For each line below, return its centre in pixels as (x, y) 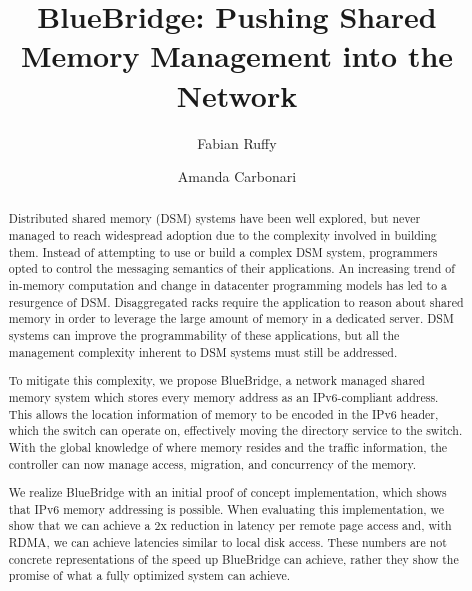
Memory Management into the (237, 55)
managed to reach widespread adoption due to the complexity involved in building (222, 235)
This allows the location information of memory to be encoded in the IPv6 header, (223, 413)
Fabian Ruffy (237, 142)
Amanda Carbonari (237, 176)
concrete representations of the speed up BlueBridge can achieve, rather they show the (233, 558)
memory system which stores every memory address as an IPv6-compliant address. (223, 396)
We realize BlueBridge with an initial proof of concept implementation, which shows (227, 492)
